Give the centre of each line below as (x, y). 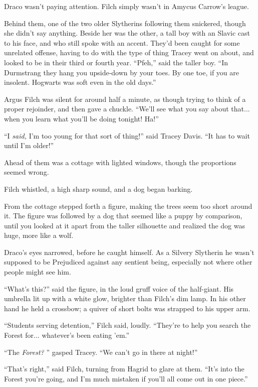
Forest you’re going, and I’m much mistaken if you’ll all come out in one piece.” (126, 378)
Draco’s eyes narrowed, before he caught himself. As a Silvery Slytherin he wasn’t (129, 252)
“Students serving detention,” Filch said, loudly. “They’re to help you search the (127, 325)
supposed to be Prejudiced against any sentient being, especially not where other (128, 262)
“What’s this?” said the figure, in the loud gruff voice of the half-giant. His (119, 288)
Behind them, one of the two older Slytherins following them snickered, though (125, 23)
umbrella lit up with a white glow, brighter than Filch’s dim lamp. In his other (125, 298)
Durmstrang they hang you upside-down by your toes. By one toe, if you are (122, 72)
